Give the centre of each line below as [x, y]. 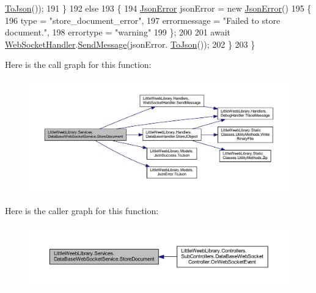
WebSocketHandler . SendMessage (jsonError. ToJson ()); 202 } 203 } [130, 44]
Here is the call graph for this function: [78, 65]
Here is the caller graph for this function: [82, 211]
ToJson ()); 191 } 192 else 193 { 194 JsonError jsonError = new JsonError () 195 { [158, 8]
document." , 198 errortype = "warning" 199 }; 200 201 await [118, 32]
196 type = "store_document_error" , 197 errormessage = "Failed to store [143, 20]
